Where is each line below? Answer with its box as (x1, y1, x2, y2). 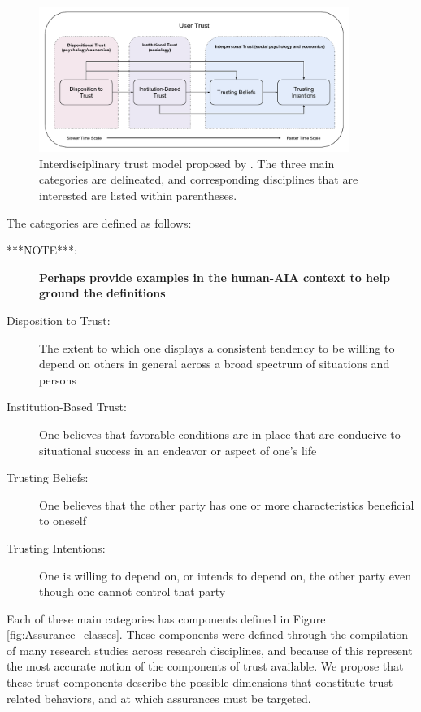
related (7, 689, 41, 706)
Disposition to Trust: (7, 311, 111, 328)
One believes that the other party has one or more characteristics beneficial (39, 496, 414, 513)
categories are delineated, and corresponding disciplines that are (39, 171, 358, 188)
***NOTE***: (7, 241, 77, 258)
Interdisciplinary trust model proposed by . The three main (39, 154, 335, 171)
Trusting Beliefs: (7, 469, 89, 486)
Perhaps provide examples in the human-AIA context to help (39, 268, 390, 285)
